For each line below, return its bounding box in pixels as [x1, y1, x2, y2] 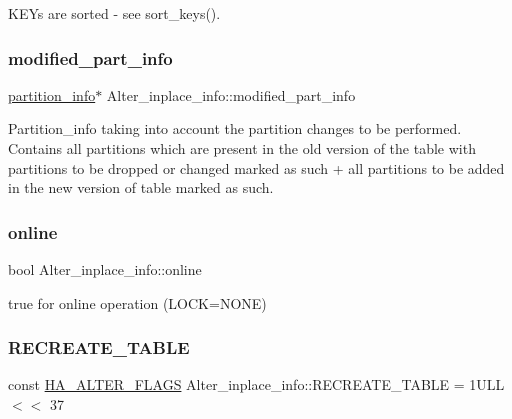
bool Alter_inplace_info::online [8, 259, 202, 279]
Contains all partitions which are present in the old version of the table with [8, 138, 476, 158]
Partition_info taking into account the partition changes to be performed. [8, 118, 462, 139]
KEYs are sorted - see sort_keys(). [8, 3, 221, 23]
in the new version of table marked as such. [8, 177, 274, 198]
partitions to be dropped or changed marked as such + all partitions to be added [8, 157, 505, 178]
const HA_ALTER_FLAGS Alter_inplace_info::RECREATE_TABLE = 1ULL [8, 374, 505, 395]
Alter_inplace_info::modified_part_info [106, 84, 356, 105]
